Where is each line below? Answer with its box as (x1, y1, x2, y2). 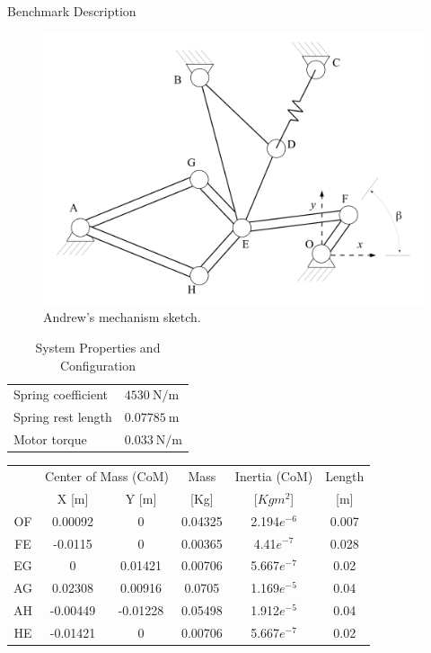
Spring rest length (13, 407, 112, 426)
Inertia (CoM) (234, 467, 313, 486)
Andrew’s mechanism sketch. (43, 308, 201, 326)
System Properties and (35, 338, 161, 357)
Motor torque (13, 430, 87, 449)
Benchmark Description (7, 2, 136, 20)
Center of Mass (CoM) (45, 467, 169, 486)
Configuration (59, 355, 136, 374)
